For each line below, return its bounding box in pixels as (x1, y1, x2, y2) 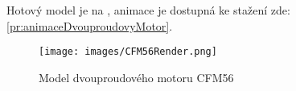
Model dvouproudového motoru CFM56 (39, 68, 234, 85)
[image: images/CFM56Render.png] (39, 46, 217, 58)
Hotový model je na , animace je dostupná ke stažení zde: (6, 2, 290, 18)
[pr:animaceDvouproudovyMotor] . (6, 17, 173, 34)
